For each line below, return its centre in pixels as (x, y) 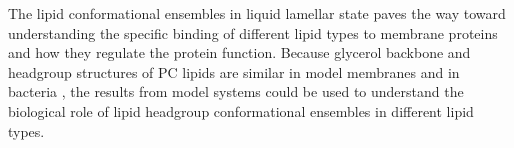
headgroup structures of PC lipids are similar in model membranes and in (234, 71)
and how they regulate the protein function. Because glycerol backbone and (239, 52)
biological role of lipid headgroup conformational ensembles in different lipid (241, 110)
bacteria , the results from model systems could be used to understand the (236, 91)
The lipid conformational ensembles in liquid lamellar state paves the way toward (257, 13)
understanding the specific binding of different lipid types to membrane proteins (253, 32)
